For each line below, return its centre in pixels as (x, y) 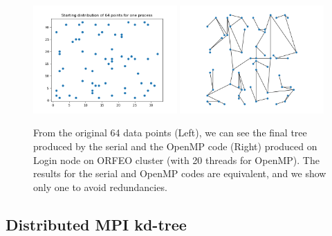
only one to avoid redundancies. (100, 187)
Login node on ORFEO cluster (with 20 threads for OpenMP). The (176, 160)
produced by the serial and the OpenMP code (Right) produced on (175, 146)
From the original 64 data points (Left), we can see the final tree (170, 133)
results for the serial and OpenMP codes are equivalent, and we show (180, 173)
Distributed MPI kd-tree (96, 224)
